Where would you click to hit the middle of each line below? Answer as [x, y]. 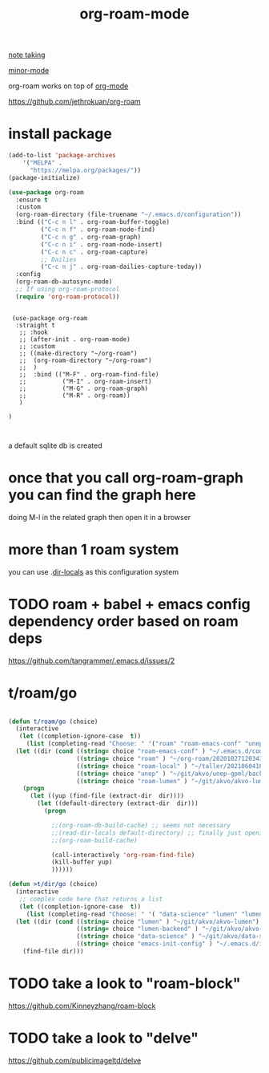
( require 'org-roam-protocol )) [68, 297]
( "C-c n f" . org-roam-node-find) [98, 230]
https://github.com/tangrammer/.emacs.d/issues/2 [92, 660]
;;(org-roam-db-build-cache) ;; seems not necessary [141, 825]
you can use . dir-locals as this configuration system [93, 571]
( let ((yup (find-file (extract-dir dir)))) [106, 796]
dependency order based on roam [123, 621]
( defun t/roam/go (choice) [53, 721]
